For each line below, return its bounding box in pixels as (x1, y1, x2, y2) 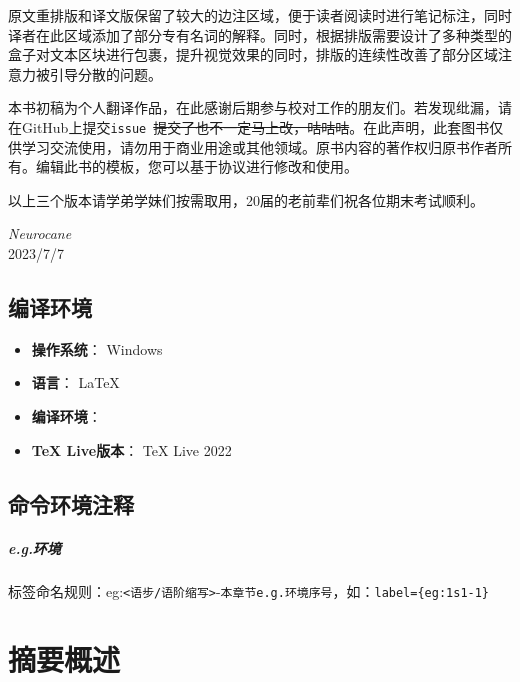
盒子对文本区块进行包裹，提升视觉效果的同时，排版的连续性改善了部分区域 (8, 44, 498, 65)
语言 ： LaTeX (31, 372, 120, 393)
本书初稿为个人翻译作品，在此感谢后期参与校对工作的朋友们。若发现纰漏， (8, 97, 498, 118)
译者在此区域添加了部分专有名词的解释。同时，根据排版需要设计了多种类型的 (8, 24, 512, 45)
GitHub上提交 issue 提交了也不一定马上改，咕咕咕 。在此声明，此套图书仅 (21, 116, 504, 137)
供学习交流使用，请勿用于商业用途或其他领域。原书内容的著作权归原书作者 (8, 136, 498, 157)
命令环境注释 (8, 488, 134, 519)
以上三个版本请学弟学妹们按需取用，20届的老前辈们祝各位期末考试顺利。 (8, 189, 484, 210)
